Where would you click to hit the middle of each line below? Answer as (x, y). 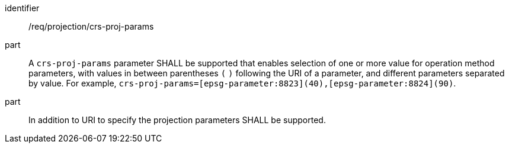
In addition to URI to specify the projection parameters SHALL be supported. (177, 120)
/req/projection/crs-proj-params (91, 26)
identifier (22, 8)
